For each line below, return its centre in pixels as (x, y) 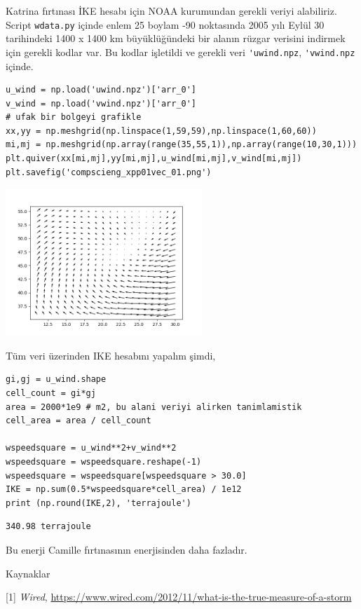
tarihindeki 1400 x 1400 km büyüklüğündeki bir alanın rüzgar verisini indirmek (176, 38)
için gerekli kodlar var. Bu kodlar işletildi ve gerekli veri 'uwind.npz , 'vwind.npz (180, 52)
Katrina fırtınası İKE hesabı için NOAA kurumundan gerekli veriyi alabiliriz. (171, 11)
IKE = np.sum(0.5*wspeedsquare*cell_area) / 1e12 (124, 490)
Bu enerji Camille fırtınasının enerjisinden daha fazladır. (127, 549)
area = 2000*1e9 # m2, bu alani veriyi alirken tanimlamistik (154, 407)
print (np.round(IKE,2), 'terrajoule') (98, 503)
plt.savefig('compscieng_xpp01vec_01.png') (109, 172)
